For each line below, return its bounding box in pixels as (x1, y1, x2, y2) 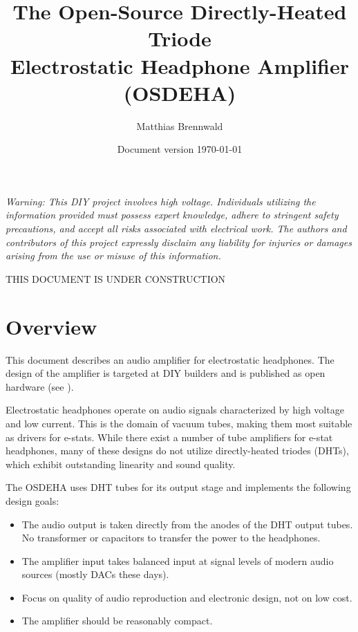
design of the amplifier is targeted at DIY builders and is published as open (6, 366, 326, 380)
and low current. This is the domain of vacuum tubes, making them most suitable (6, 416, 352, 430)
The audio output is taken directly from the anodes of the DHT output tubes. (21, 517, 353, 531)
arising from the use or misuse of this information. (6, 248, 221, 263)
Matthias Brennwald (136, 118, 223, 133)
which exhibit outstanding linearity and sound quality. (6, 456, 236, 471)
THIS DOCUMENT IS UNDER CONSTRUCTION (6, 271, 226, 286)
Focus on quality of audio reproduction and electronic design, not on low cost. (21, 590, 352, 604)
